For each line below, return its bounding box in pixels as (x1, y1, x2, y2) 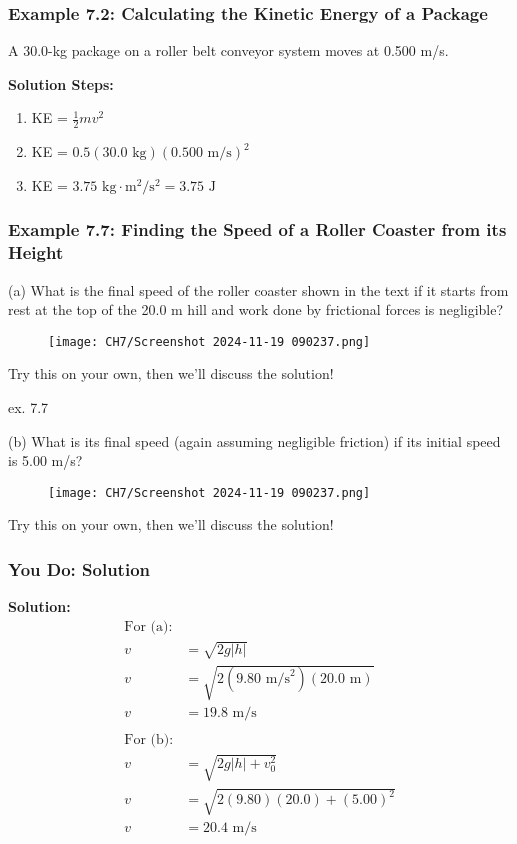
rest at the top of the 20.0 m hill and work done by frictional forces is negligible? (8, 299, 504, 320)
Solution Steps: (8, 73, 114, 94)
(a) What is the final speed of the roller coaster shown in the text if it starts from (8, 279, 509, 300)
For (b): (124, 733, 174, 748)
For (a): (124, 619, 173, 634)
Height (8, 240, 64, 265)
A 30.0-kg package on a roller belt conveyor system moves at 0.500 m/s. (8, 40, 449, 61)
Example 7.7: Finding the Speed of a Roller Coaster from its (8, 217, 507, 242)
